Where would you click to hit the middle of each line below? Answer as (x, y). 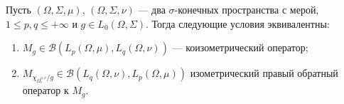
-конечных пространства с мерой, (247, 9)
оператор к (45, 90)
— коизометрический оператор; (240, 47)
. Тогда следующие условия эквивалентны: (238, 23)
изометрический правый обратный (264, 73)
